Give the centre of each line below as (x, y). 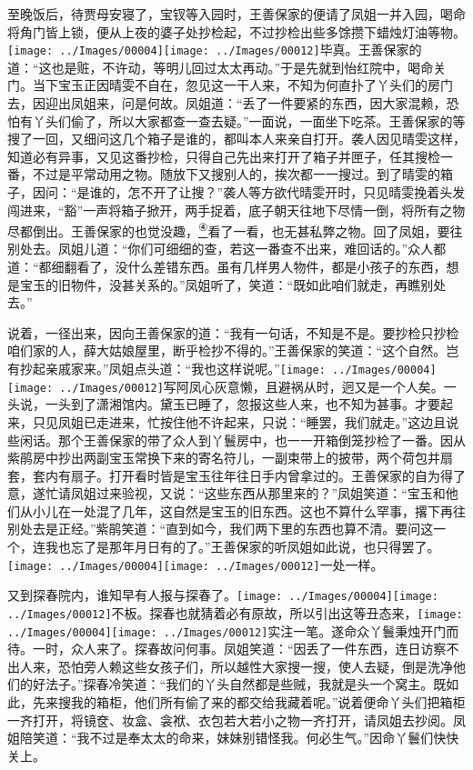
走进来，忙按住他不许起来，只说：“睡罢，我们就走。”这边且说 (277, 421)
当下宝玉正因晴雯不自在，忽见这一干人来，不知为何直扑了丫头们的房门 (242, 85)
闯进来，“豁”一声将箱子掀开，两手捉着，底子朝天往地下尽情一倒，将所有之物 (236, 210)
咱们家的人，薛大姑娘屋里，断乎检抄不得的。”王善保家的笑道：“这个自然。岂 (233, 350)
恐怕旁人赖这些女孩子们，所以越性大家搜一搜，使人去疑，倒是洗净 (255, 666)
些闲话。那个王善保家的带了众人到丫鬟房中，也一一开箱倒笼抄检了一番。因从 (236, 440)
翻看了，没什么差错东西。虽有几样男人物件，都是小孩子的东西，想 (262, 267)
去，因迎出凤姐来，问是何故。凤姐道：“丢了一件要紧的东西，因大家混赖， (227, 103)
